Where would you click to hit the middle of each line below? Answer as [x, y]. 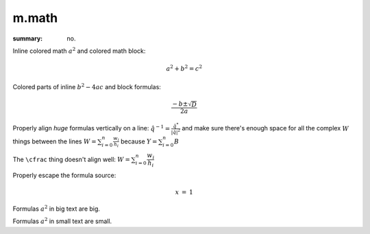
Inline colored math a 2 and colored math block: [79, 50]
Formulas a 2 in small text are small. [62, 221]
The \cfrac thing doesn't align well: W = [71, 159]
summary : [28, 38]
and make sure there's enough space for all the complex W [266, 128]
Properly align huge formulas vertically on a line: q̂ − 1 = [91, 128]
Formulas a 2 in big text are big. [57, 208]
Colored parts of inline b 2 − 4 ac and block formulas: [87, 86]
